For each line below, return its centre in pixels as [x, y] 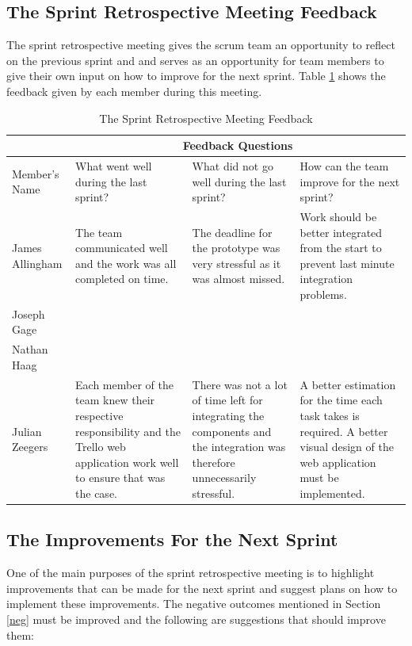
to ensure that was [120, 478]
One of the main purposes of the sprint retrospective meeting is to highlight [191, 573]
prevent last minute [347, 263]
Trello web [101, 447]
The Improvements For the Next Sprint [172, 539]
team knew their [115, 400]
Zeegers [30, 447]
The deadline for [232, 232]
